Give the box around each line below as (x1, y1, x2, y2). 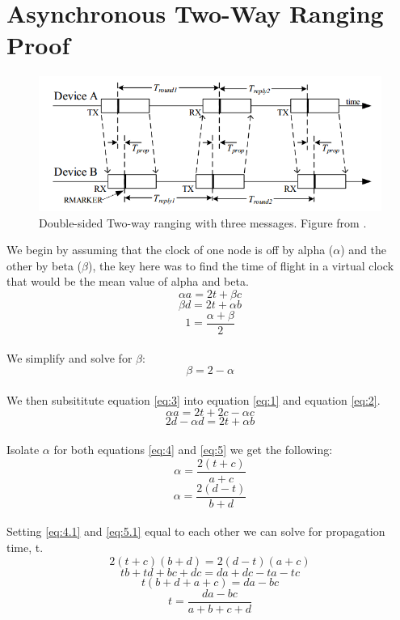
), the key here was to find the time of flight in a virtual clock (87, 257, 394, 274)
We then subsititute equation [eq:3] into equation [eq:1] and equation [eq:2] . (6, 391, 381, 408)
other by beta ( (6, 257, 82, 274)
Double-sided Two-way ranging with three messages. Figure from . (39, 214, 367, 231)
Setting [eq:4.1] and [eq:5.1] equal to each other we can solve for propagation (6, 523, 385, 540)
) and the (340, 241, 387, 258)
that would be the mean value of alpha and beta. (6, 273, 249, 290)
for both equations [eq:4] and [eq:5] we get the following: (53, 441, 333, 458)
